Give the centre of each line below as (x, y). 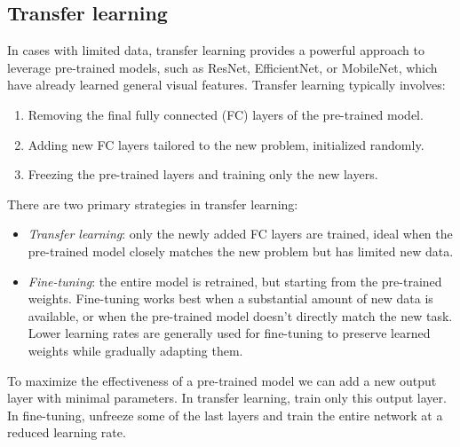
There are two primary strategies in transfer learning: (153, 204)
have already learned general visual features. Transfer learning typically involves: (226, 85)
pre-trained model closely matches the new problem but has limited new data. (241, 251)
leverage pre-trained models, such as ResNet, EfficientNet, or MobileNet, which (222, 67)
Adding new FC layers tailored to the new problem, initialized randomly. (226, 144)
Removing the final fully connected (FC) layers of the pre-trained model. (226, 114)
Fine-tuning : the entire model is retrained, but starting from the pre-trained (235, 281)
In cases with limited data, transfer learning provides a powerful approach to (216, 50)
